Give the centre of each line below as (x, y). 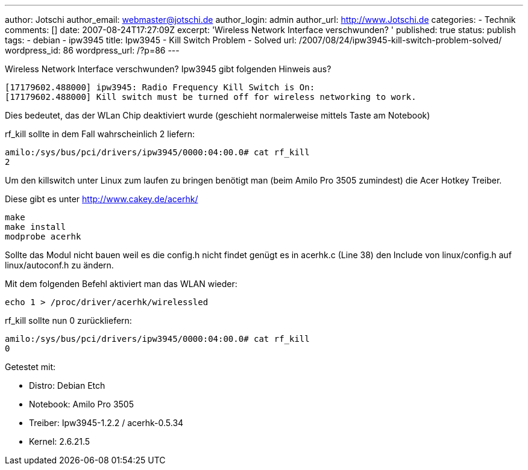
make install (36, 227)
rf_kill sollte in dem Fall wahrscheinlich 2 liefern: (100, 134)
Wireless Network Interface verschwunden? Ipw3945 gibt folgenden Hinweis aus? (168, 69)
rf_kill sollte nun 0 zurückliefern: (68, 320)
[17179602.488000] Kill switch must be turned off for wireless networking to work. (211, 97)
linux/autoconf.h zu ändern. (59, 265)
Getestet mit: (30, 367)
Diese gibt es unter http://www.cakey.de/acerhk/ (102, 199)
